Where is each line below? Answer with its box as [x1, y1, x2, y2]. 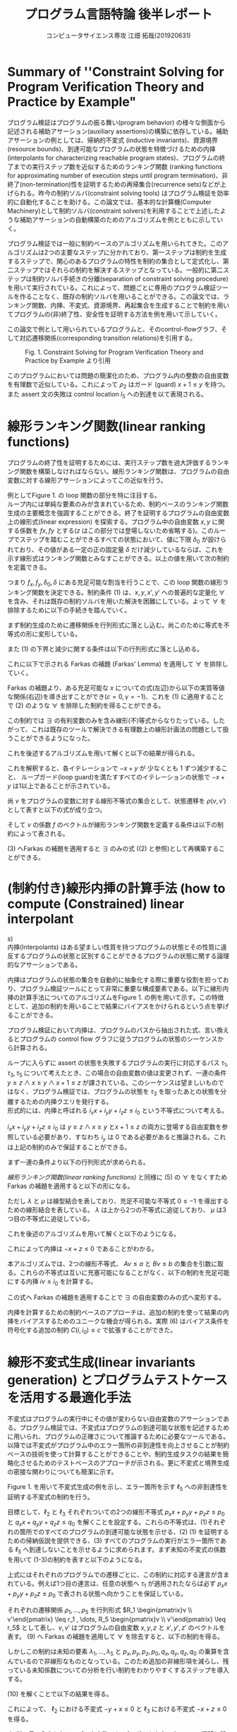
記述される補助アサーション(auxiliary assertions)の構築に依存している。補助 [7, 126, 229, 135]
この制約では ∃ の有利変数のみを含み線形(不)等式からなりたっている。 [7, 716, 213, 724]
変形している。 [37, 630, 82, 638]
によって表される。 [13, 829, 69, 837]
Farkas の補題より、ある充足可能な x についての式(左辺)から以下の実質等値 [7, 683, 225, 692]
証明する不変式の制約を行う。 [7, 1492, 94, 1501]
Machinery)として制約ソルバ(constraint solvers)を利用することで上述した [7, 206, 221, 215]
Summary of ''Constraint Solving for [7, 64, 224, 80]
